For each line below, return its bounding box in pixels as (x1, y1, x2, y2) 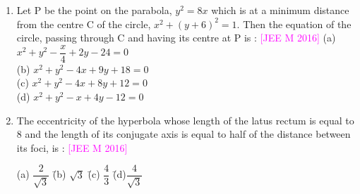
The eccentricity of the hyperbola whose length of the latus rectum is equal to (16, 112, 354, 127)
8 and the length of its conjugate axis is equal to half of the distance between (16, 127, 351, 141)
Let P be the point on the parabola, (16, 3, 172, 17)
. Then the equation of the (236, 16, 352, 31)
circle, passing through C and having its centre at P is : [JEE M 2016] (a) (16, 30, 336, 45)
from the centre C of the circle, (16, 16, 151, 31)
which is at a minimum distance (211, 3, 349, 17)
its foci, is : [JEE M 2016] (16, 140, 128, 155)
